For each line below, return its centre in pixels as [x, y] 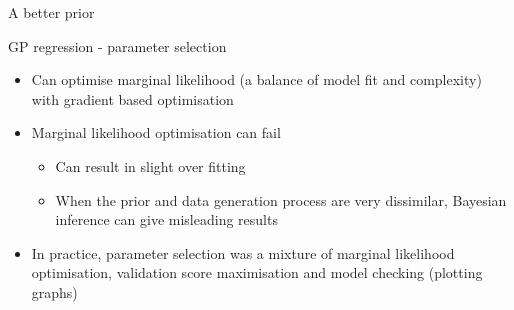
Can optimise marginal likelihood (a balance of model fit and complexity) [256, 79]
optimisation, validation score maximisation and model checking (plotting [257, 272]
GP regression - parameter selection [117, 45]
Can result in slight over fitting [150, 165]
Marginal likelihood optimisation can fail [156, 132]
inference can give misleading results [166, 219]
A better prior [51, 12]
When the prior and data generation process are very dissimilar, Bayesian [281, 199]
